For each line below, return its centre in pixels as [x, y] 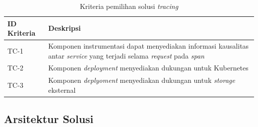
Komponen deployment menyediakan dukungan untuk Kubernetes [148, 68]
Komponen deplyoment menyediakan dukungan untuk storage [142, 80]
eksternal [62, 90]
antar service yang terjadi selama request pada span [126, 55]
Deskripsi [64, 28]
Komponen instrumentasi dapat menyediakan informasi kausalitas [149, 46]
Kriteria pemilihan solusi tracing [129, 6]
